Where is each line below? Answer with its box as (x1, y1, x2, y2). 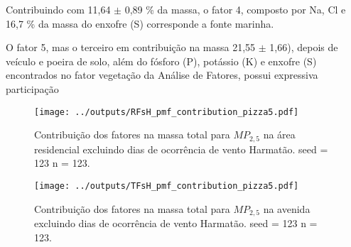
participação (6, 81, 59, 96)
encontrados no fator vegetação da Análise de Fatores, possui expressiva (6, 67, 318, 82)
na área (263, 127, 296, 142)
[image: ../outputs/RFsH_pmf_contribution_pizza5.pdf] (34, 106, 299, 117)
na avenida (263, 201, 310, 216)
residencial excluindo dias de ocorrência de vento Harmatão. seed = (34, 141, 328, 156)
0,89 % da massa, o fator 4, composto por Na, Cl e (124, 2, 346, 16)
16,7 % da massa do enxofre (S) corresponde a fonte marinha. (6, 16, 274, 31)
